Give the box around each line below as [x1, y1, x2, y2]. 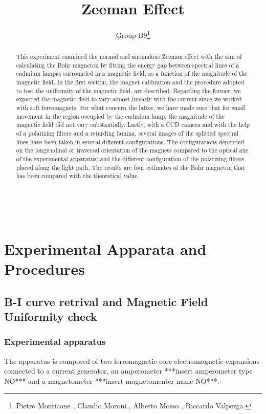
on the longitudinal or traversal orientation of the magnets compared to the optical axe [16, 146, 249, 155]
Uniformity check [4, 308, 97, 324]
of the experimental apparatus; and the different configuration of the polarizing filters [16, 155, 244, 163]
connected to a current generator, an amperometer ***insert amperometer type [4, 365, 253, 376]
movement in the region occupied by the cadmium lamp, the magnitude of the [16, 112, 225, 120]
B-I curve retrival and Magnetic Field [4, 293, 208, 309]
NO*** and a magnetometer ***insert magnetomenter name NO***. [4, 375, 219, 386]
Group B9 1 [116, 28, 150, 40]
